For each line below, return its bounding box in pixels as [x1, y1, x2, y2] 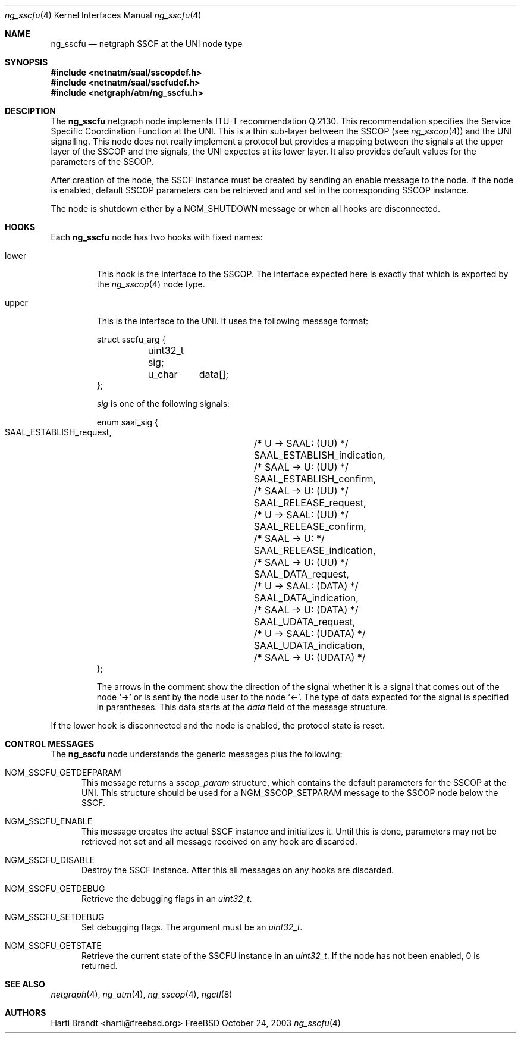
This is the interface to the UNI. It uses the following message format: [96, 316, 369, 326]
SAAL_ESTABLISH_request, [5, 427, 112, 437]
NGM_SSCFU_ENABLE [5, 816, 93, 826]
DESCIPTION [5, 106, 56, 116]
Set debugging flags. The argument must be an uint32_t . [81, 922, 303, 932]
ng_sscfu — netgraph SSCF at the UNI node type [51, 39, 243, 49]
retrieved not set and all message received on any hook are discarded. [81, 836, 357, 846]
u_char [147, 368, 178, 380]
